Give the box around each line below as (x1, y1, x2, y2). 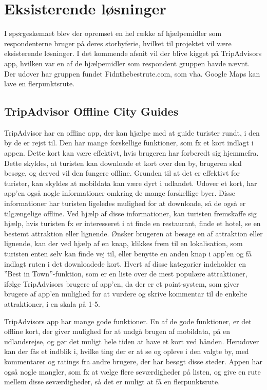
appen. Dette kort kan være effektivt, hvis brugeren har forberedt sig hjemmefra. (4, 147, 259, 158)
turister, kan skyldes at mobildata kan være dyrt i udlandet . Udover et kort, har (4, 177, 257, 188)
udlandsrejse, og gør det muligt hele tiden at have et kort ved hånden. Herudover (4, 336, 259, 346)
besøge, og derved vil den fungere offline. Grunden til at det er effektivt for (4, 168, 240, 178)
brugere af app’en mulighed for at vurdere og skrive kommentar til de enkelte (4, 288, 247, 299)
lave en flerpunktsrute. (4, 78, 75, 89)
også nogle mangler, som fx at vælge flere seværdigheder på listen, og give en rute (4, 366, 261, 377)
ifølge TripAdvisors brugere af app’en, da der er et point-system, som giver (4, 278, 239, 289)
